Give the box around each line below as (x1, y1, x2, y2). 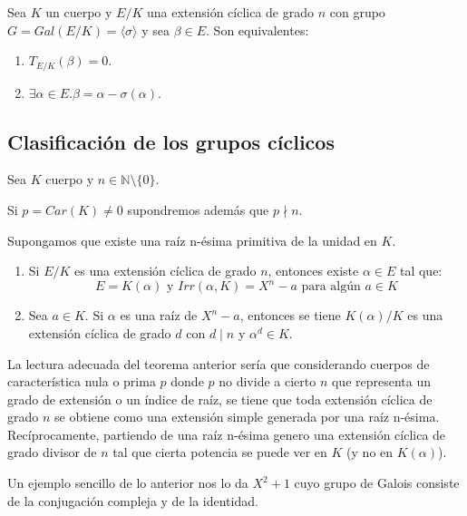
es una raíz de (120, 306, 198, 325)
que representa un (331, 372, 432, 391)
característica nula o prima (7, 372, 156, 391)
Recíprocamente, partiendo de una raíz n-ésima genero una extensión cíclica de (7, 424, 446, 443)
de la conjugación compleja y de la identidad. (7, 491, 258, 510)
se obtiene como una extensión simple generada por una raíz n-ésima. (54, 407, 440, 426)
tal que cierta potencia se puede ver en (112, 443, 327, 462)
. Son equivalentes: (206, 20, 309, 39)
